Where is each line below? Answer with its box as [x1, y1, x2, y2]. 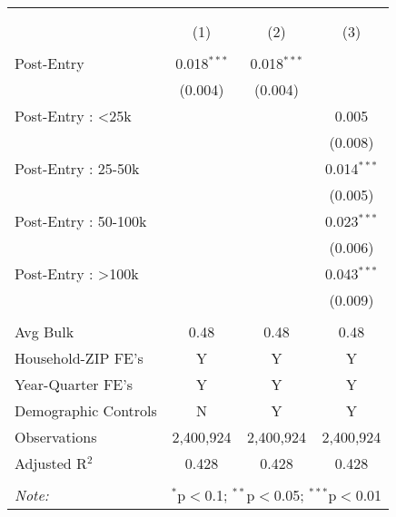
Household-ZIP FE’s [15, 347, 144, 368]
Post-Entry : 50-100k [15, 210, 147, 231]
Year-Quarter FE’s [15, 374, 134, 395]
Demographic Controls [15, 400, 157, 421]
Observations [15, 426, 97, 447]
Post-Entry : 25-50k [15, 158, 140, 179]
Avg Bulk [15, 321, 74, 342]
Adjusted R [15, 453, 87, 473]
